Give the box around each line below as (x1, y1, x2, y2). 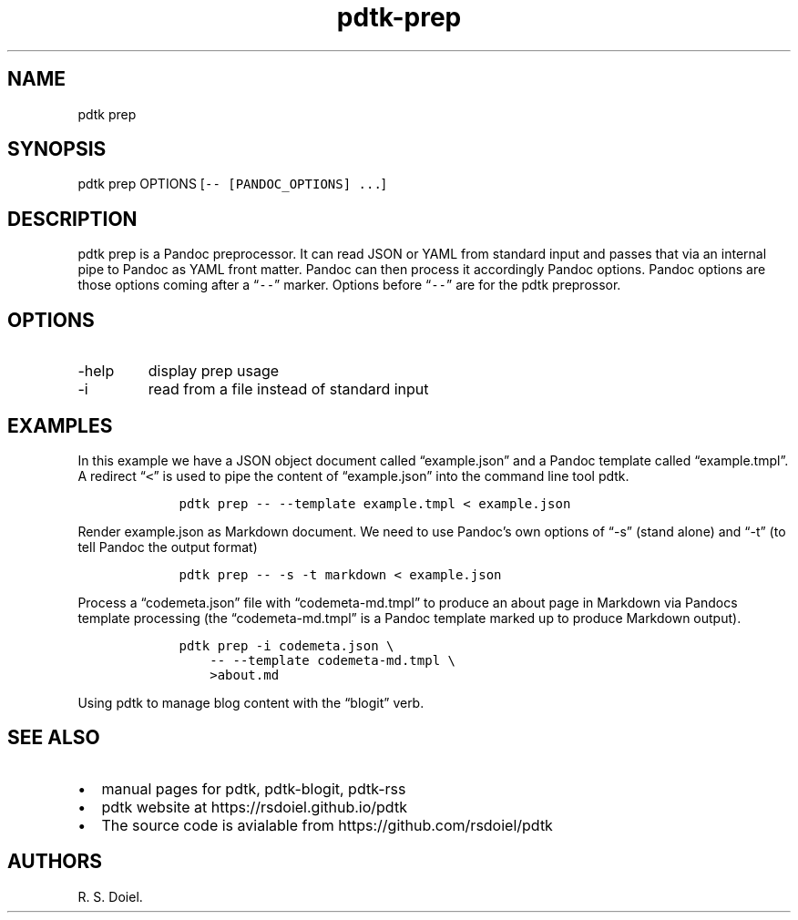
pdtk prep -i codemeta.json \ (179, 638, 394, 653)
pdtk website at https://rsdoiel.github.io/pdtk (101, 797, 407, 816)
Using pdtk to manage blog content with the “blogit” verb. (77, 694, 425, 710)
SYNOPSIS (7, 138, 107, 161)
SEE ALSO (7, 726, 100, 750)
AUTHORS (7, 850, 103, 874)
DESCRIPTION (7, 207, 138, 230)
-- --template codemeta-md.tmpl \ (210, 652, 455, 668)
